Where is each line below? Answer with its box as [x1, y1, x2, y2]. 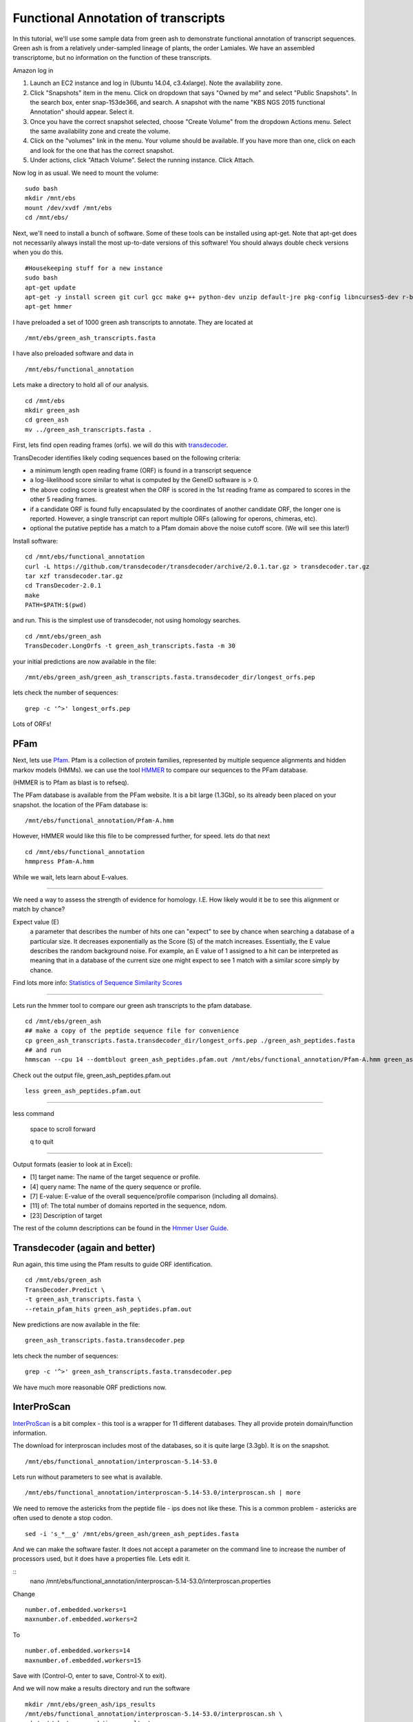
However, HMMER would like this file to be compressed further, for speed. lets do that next [12, 832, 271, 840]
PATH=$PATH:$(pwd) [25, 601, 87, 609]
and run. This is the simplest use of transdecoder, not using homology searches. [12, 616, 241, 625]
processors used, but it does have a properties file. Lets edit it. [12, 1555, 191, 1563]
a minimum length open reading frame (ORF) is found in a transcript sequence [30, 466, 251, 475]
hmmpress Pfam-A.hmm [25, 858, 94, 866]
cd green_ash [25, 416, 69, 424]
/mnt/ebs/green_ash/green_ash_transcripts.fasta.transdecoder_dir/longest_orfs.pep [25, 674, 316, 681]
